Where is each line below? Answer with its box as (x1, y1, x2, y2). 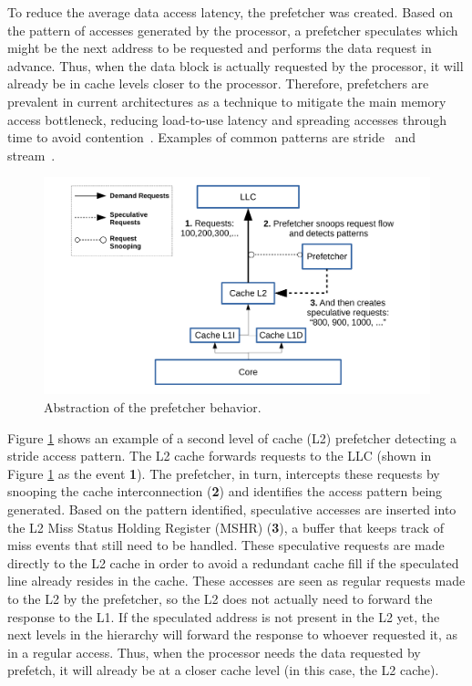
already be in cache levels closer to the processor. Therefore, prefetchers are (7, 74, 429, 93)
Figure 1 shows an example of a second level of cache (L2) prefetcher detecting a (7, 428, 457, 447)
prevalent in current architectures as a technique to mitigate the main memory (7, 91, 446, 110)
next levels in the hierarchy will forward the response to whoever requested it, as (7, 625, 458, 644)
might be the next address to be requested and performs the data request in (7, 38, 432, 57)
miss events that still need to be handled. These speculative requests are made (7, 535, 445, 555)
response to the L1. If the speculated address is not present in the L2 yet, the (7, 607, 440, 626)
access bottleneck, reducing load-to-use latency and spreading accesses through (7, 109, 447, 129)
